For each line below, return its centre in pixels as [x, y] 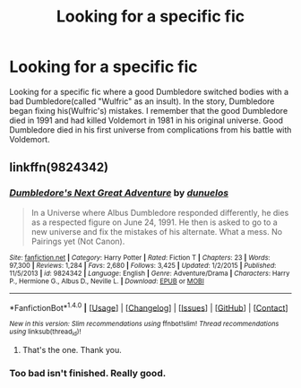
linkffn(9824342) [59, 168]
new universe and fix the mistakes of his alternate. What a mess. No [157, 231]
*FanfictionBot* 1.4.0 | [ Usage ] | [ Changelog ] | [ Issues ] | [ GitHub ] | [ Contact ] [149, 306]
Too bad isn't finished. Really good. [88, 373]
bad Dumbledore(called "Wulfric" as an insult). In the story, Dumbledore [142, 101]
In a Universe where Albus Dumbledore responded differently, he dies [160, 212]
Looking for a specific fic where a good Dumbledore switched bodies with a [149, 91]
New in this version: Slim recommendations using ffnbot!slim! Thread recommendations [144, 324]
